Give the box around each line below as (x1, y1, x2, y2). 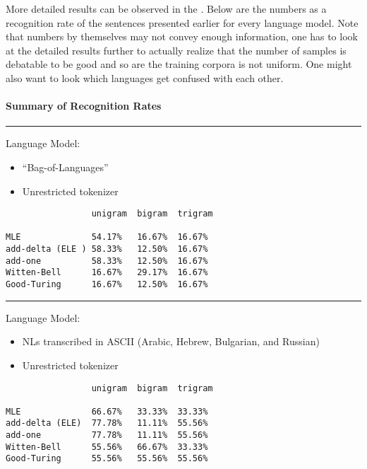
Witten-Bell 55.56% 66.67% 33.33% (6, 441, 208, 452)
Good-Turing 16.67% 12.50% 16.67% (6, 279, 208, 290)
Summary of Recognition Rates (6, 98, 162, 113)
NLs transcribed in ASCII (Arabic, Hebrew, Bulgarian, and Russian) (22, 334, 320, 349)
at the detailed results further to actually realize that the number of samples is (6, 42, 347, 57)
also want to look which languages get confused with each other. (6, 70, 284, 85)
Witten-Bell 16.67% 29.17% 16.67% (6, 267, 208, 278)
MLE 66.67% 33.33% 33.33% (6, 406, 208, 417)
